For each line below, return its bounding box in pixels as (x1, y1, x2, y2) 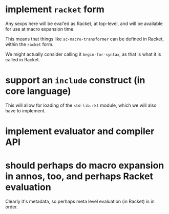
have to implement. (5, 107, 46, 113)
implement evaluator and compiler (5, 126, 155, 137)
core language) (5, 85, 71, 97)
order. (5, 204, 18, 210)
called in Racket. (5, 56, 40, 62)
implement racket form (5, 4, 105, 15)
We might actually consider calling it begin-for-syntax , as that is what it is (5, 51, 161, 57)
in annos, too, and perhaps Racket (5, 171, 154, 182)
